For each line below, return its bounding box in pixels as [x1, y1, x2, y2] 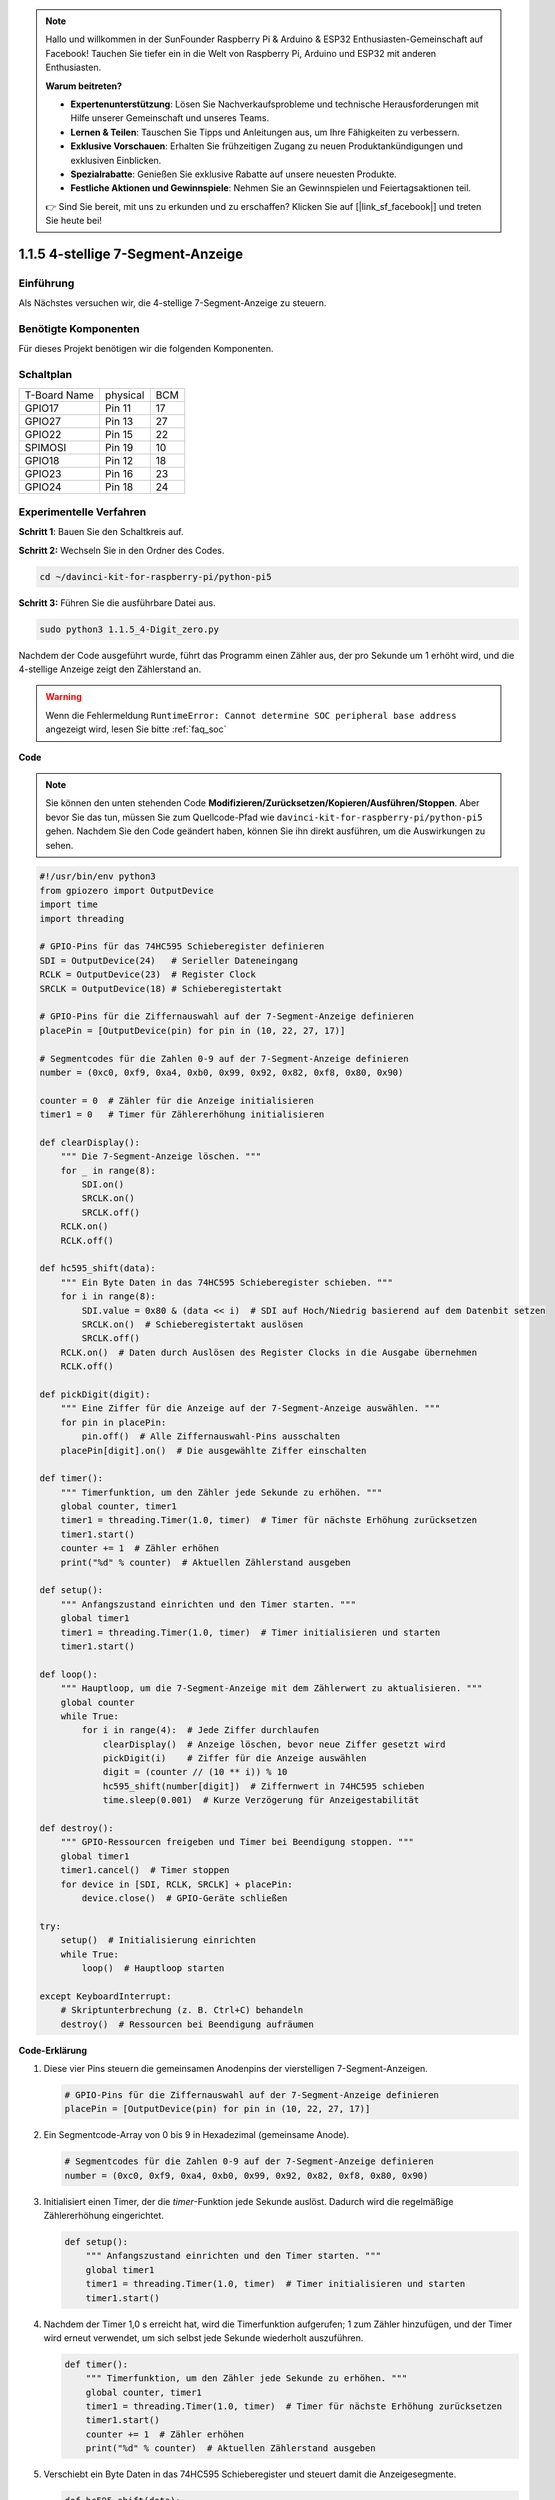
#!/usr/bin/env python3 [39, 871, 157, 882]
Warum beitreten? [45, 80, 123, 92]
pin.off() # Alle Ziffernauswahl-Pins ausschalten [81, 1431, 341, 1442]
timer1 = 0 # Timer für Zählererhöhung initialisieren [39, 1109, 325, 1120]
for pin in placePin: [60, 1416, 167, 1428]
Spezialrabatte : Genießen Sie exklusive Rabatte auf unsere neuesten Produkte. [70, 168, 397, 180]
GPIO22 [24, 427, 62, 441]
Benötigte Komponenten [18, 322, 140, 335]
